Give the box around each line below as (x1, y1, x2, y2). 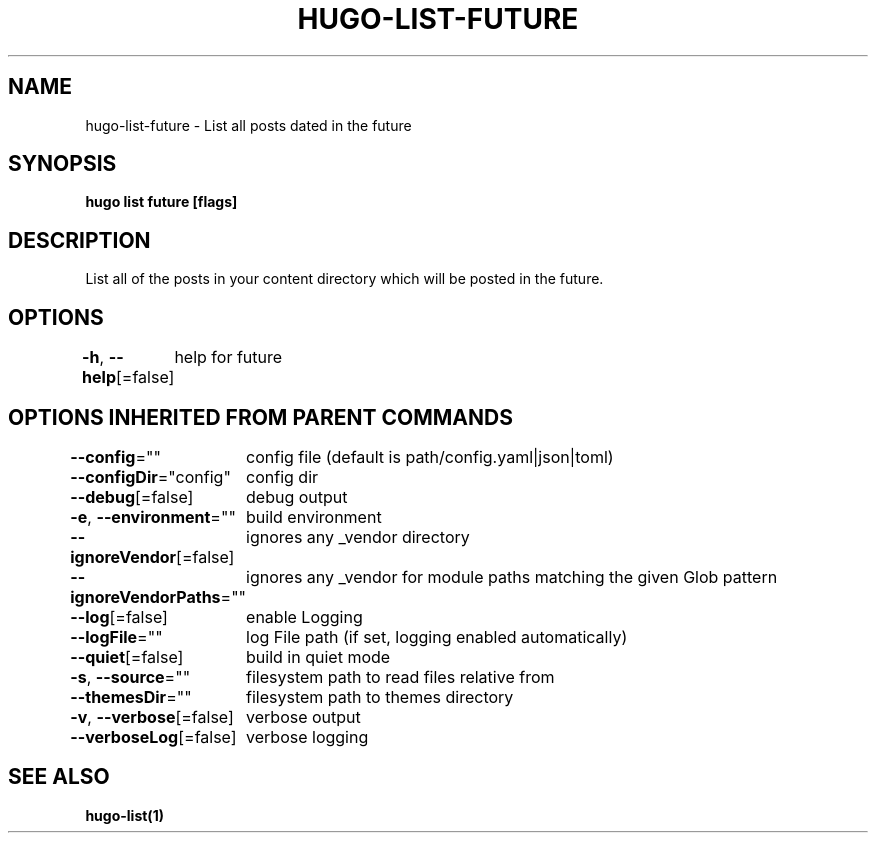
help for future (174, 347, 283, 368)
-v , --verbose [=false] (70, 706, 234, 727)
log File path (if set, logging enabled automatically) (246, 626, 628, 647)
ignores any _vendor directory (246, 526, 470, 547)
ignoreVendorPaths (70, 586, 221, 607)
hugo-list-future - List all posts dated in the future (85, 116, 412, 134)
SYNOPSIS (8, 151, 117, 177)
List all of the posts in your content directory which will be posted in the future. (85, 270, 604, 288)
